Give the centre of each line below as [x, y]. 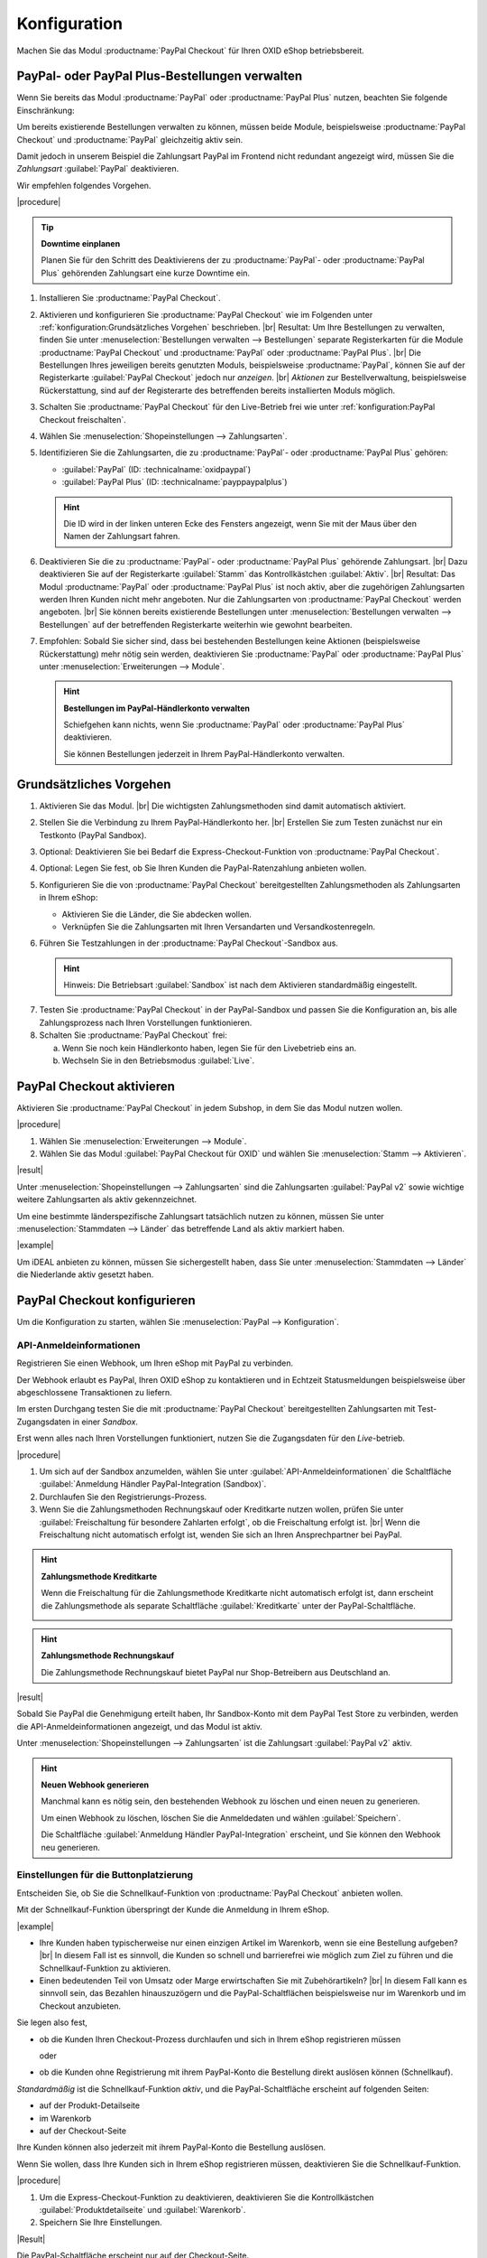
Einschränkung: [46, 110]
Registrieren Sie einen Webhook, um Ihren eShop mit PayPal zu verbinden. [155, 1363]
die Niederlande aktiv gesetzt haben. [85, 1274]
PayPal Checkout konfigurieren [106, 1301]
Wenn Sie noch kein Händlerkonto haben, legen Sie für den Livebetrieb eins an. [209, 1048]
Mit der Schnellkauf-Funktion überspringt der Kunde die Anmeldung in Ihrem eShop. [173, 1909]
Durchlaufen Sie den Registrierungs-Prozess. [123, 1497]
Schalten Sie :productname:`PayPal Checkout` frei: [133, 1035]
